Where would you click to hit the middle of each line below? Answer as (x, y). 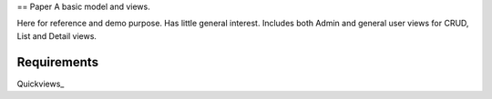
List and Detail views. (57, 35)
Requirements (58, 62)
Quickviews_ (41, 84)
